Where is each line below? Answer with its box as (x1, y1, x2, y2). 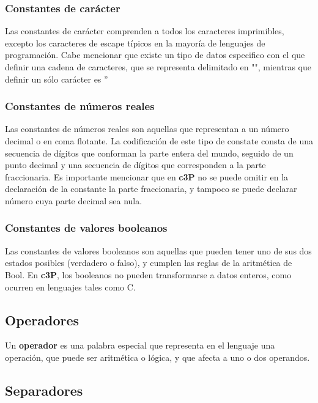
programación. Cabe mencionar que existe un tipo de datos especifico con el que (5, 48, 305, 61)
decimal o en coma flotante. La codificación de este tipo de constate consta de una (5, 135, 313, 147)
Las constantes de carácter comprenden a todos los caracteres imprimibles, (5, 24, 284, 37)
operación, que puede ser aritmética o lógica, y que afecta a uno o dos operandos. (5, 350, 310, 363)
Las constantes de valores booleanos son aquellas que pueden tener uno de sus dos (5, 244, 312, 257)
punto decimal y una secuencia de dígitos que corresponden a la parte (5, 158, 266, 171)
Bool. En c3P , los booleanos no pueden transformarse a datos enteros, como (5, 268, 292, 281)
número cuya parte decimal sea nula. (5, 194, 142, 207)
